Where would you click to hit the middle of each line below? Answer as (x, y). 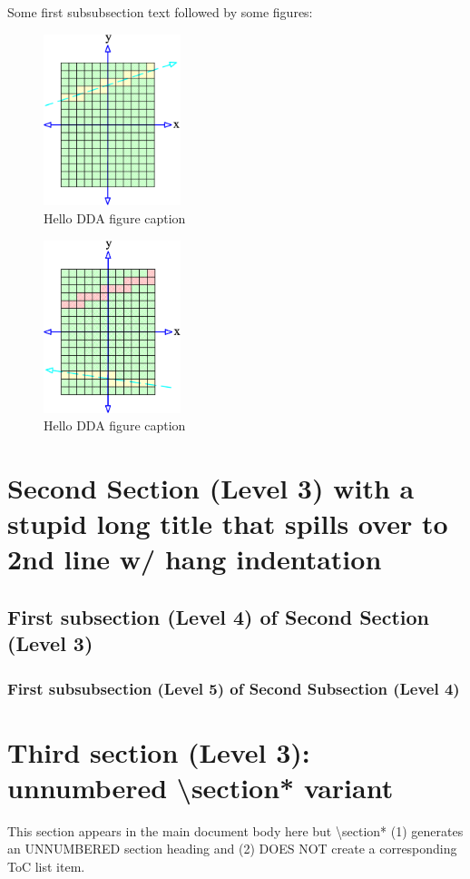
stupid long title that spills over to (228, 523)
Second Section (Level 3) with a (211, 487)
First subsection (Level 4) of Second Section (218, 616)
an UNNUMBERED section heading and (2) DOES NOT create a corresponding (232, 849)
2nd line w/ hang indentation (195, 559)
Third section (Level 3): (159, 751)
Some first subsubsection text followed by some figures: (160, 12)
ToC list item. (46, 866)
